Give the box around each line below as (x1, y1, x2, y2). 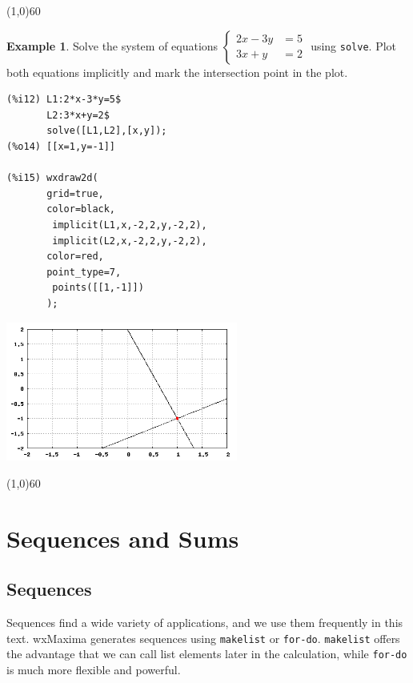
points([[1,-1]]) (52, 282, 144, 294)
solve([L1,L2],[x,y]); (46, 125, 167, 137)
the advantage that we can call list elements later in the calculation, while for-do (6, 645, 407, 662)
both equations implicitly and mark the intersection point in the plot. (6, 63, 348, 80)
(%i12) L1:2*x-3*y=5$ (6, 94, 122, 106)
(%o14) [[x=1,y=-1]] (6, 140, 116, 152)
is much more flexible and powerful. (6, 661, 181, 677)
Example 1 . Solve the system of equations (6, 37, 219, 54)
